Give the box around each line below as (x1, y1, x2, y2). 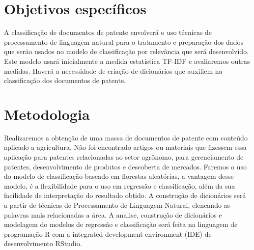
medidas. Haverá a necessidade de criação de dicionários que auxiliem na (4, 65, 223, 76)
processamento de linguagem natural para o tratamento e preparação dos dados (4, 36, 244, 47)
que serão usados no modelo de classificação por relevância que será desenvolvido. (4, 46, 249, 56)
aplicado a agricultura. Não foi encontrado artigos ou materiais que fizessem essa (4, 142, 247, 152)
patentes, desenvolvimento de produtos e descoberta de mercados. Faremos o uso (4, 161, 247, 171)
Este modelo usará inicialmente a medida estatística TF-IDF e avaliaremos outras (4, 56, 250, 66)
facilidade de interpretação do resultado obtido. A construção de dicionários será (4, 190, 246, 200)
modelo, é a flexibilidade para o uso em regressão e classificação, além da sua (4, 180, 235, 191)
